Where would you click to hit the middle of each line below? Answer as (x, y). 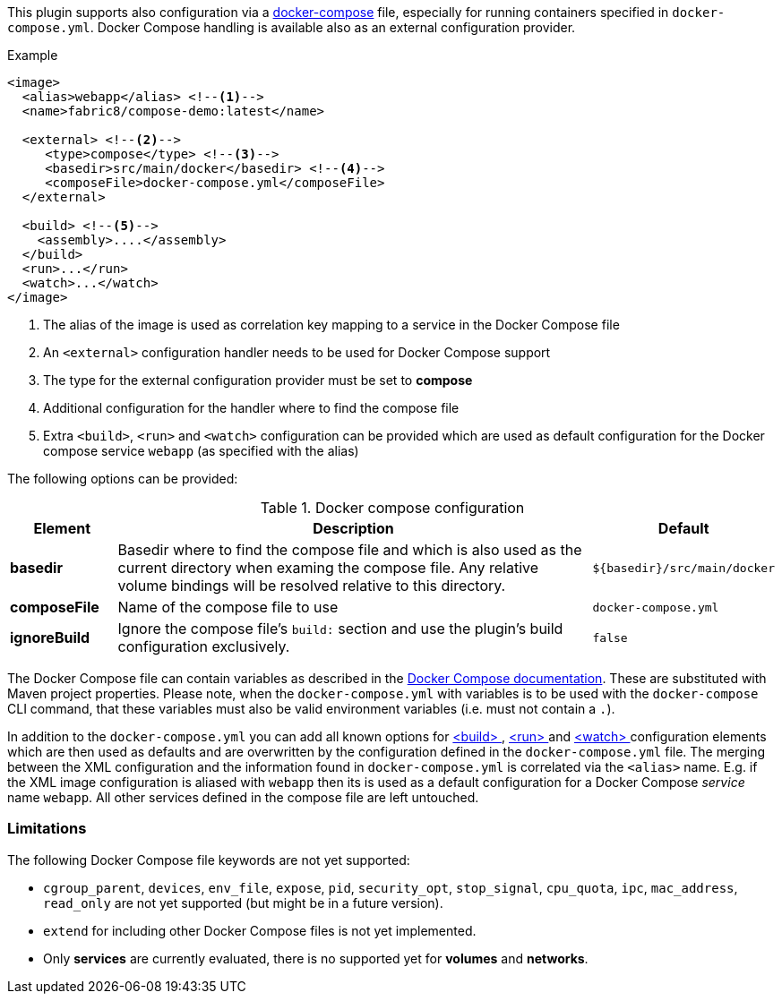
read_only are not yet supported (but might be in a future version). (243, 903)
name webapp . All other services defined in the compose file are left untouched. (243, 797)
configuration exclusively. (204, 646)
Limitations (47, 829)
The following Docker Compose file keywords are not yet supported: (209, 860)
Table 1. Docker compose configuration (392, 508)
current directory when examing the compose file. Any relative (328, 568)
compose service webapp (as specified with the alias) (201, 451)
